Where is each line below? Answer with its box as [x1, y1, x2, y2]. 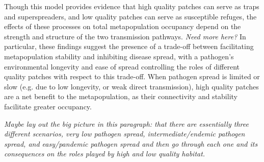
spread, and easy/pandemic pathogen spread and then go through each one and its [4, 138, 258, 149]
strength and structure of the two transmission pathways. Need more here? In [4, 31, 246, 41]
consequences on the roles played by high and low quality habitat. [4, 148, 205, 159]
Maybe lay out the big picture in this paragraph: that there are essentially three [4, 118, 249, 129]
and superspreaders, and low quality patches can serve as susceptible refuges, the [4, 11, 257, 21]
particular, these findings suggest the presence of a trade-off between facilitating [4, 41, 254, 52]
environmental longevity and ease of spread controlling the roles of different [4, 61, 240, 72]
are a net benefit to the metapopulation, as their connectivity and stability [4, 91, 237, 102]
